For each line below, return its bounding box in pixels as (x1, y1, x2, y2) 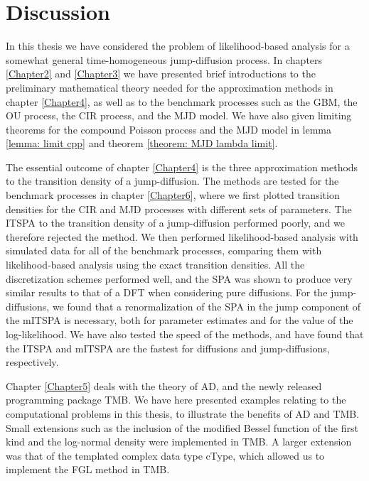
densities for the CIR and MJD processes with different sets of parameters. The (6, 201, 352, 216)
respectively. (6, 355, 59, 369)
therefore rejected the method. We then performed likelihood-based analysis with (6, 229, 358, 244)
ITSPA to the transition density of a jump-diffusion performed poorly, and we (6, 215, 346, 230)
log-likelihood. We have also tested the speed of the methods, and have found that (6, 327, 364, 341)
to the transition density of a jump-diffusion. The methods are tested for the (6, 173, 339, 188)
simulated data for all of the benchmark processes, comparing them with (6, 243, 322, 258)
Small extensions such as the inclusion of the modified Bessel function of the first (6, 420, 358, 435)
